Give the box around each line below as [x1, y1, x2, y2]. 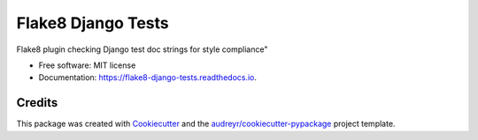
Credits [16, 95, 58, 110]
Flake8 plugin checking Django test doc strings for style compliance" [16, 44, 268, 55]
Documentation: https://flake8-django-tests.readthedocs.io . [38, 72, 257, 83]
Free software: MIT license [38, 60, 136, 70]
